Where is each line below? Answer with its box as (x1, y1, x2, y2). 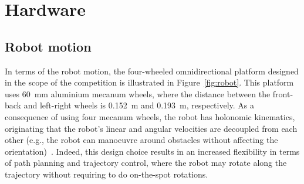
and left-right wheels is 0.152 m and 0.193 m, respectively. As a (23, 99, 255, 111)
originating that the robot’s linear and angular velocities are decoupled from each (5, 122, 298, 134)
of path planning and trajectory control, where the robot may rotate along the (5, 156, 287, 169)
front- (272, 87, 293, 100)
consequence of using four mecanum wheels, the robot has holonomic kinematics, (5, 110, 295, 122)
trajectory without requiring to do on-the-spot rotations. (5, 168, 208, 180)
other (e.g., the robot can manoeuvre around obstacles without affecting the (5, 134, 278, 146)
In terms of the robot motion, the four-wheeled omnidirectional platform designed (5, 64, 299, 77)
